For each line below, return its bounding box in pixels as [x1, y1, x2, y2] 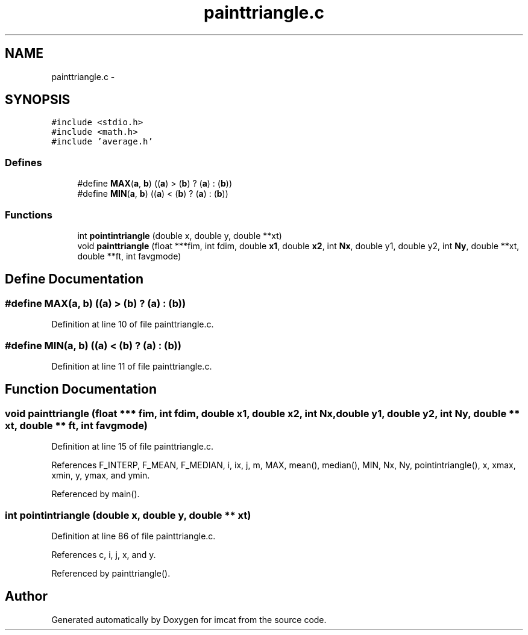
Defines [5, 156, 42, 169]
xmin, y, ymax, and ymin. [51, 470, 150, 481]
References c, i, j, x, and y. [51, 549, 156, 560]
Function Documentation [5, 382, 157, 397]
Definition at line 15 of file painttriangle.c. [51, 441, 214, 452]
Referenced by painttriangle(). [51, 568, 171, 578]
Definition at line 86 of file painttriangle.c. [51, 530, 216, 541]
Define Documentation [5, 271, 143, 287]
